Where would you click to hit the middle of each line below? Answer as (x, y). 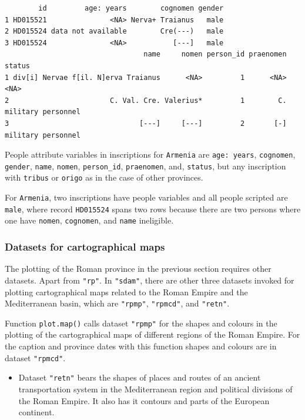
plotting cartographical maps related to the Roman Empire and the (126, 291)
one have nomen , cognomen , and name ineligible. (89, 220)
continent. (36, 412)
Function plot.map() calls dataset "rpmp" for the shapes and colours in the (141, 323)
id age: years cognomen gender (131, 8)
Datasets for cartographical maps (85, 246)
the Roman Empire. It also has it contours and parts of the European (144, 400)
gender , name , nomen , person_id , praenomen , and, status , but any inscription (145, 166)
